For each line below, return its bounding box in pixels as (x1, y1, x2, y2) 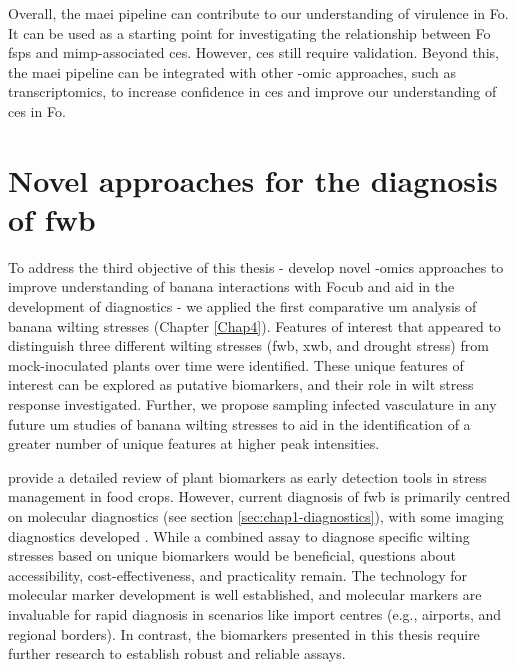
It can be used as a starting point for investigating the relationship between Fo (8, 22, 491, 43)
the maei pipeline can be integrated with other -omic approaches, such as (8, 61, 456, 82)
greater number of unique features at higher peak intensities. (8, 433, 380, 454)
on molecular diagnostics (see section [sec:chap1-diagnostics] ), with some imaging (8, 506, 504, 526)
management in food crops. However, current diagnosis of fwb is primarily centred (8, 486, 511, 507)
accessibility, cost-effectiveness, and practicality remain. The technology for (8, 564, 467, 585)
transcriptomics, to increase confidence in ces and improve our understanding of (8, 81, 497, 102)
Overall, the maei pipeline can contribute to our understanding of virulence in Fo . (8, 3, 509, 23)
